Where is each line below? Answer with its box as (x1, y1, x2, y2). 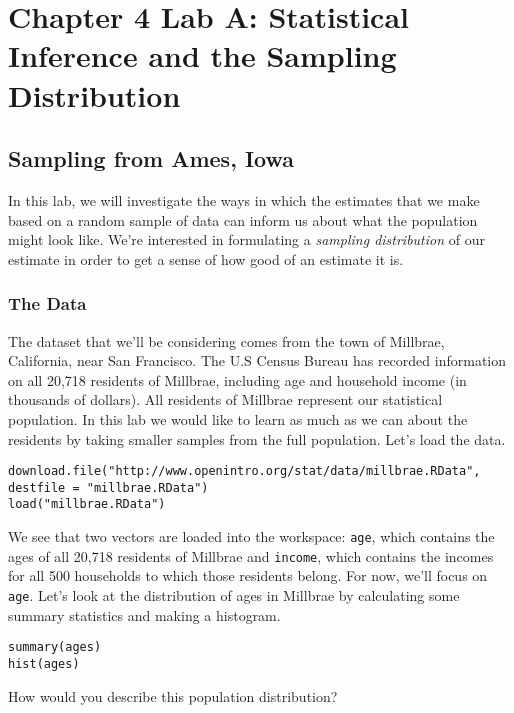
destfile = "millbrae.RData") (8, 480, 209, 495)
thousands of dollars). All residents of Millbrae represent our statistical (8, 389, 443, 410)
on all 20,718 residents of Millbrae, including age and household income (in (8, 369, 467, 390)
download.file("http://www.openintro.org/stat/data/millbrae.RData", (8, 464, 481, 479)
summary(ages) (8, 640, 102, 655)
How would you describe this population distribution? (8, 685, 338, 706)
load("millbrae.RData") (8, 497, 166, 512)
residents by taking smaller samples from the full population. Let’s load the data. (8, 428, 506, 449)
